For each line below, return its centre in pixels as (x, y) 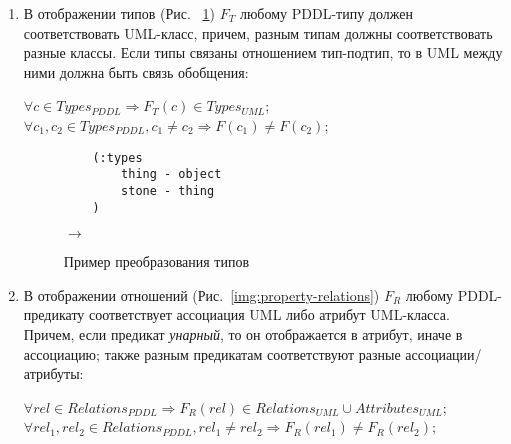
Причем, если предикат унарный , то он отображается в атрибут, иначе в (243, 333)
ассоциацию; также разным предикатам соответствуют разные (212, 353)
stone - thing (168, 190)
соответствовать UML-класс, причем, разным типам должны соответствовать (258, 32)
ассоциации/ (443, 353)
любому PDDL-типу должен (326, 13)
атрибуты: (53, 373)
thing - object (171, 174)
